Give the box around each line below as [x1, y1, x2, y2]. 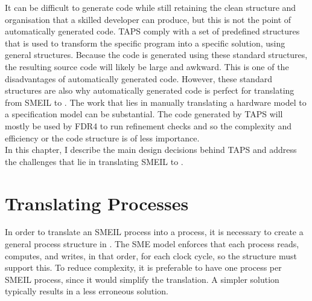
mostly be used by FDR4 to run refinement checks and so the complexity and [5, 119, 291, 132]
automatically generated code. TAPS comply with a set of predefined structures [5, 25, 300, 37]
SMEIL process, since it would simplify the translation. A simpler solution [5, 273, 279, 285]
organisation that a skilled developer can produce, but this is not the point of [5, 13, 291, 25]
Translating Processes [5, 190, 189, 215]
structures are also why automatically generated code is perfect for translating [5, 84, 294, 97]
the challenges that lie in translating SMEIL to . [5, 155, 183, 167]
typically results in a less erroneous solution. [5, 285, 168, 297]
